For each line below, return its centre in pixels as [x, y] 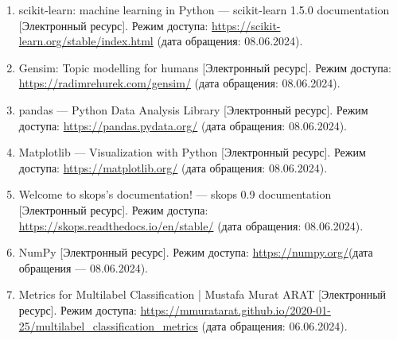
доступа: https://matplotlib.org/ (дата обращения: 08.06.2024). [173, 167]
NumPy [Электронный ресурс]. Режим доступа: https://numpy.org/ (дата [196, 252]
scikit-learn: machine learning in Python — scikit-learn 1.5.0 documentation [204, 10]
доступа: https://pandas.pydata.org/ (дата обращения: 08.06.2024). [183, 125]
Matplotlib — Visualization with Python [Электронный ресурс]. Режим [192, 152]
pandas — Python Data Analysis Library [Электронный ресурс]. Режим [193, 109]
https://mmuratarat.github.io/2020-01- [235, 309]
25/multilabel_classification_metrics [108, 325]
